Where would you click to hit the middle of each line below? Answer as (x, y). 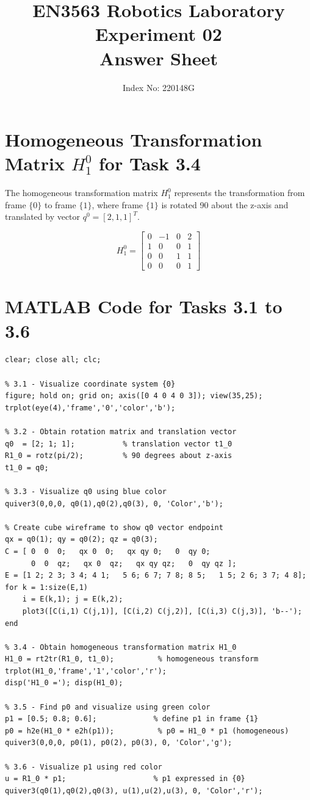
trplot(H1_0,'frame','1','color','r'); (86, 671)
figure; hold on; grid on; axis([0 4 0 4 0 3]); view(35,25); (134, 396)
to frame (60, 204)
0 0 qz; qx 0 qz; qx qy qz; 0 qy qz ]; (134, 563)
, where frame (117, 204)
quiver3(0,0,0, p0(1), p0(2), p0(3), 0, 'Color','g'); (119, 743)
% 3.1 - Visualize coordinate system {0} (90, 384)
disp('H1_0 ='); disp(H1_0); (64, 683)
